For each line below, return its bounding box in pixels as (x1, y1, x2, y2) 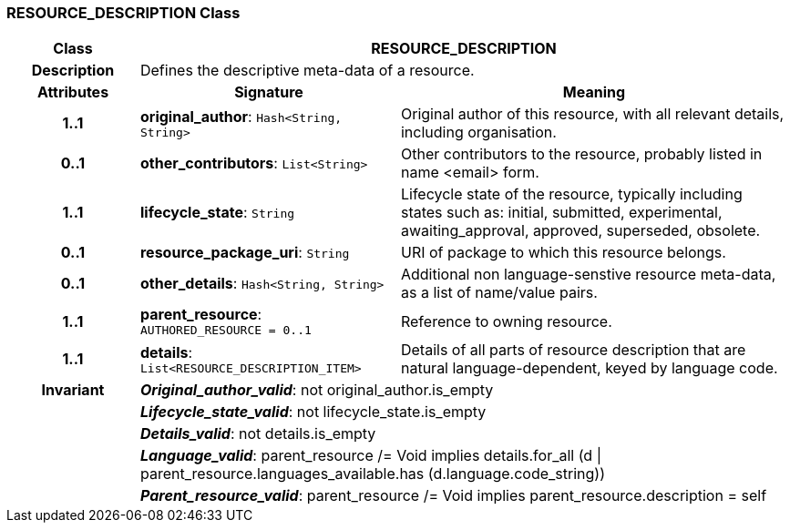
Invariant (41, 381, 105, 400)
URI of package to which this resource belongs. (400, 243, 726, 262)
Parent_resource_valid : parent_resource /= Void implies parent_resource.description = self (139, 486, 767, 505)
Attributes (36, 83, 109, 102)
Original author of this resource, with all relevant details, (400, 105, 785, 124)
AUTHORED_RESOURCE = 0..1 (139, 323, 312, 338)
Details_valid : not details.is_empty (139, 424, 376, 443)
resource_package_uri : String (139, 243, 350, 262)
